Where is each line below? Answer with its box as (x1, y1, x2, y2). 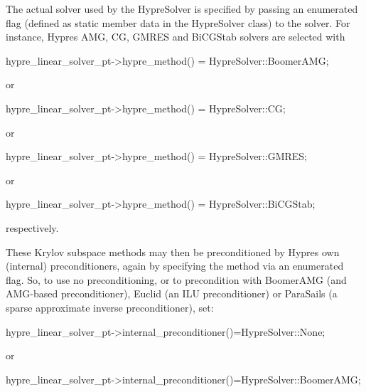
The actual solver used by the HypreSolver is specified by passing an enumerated (6, 1, 358, 16)
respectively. (6, 220, 59, 235)
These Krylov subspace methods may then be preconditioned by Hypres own (6, 244, 340, 259)
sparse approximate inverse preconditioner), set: (6, 300, 214, 314)
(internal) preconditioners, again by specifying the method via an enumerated (6, 258, 344, 273)
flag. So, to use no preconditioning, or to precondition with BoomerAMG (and (6, 272, 347, 287)
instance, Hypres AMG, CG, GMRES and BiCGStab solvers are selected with (6, 29, 345, 44)
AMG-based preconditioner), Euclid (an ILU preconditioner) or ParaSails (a (6, 286, 338, 301)
